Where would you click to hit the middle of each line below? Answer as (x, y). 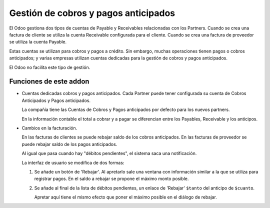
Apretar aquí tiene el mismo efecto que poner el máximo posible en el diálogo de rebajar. (125, 197)
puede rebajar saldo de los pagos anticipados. (69, 144)
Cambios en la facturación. (49, 128)
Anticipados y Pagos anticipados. (56, 100)
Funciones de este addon (49, 82)
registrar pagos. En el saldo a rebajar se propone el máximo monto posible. (111, 179)
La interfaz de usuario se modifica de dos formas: (73, 162)
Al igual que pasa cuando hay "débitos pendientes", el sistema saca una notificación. (109, 153)
